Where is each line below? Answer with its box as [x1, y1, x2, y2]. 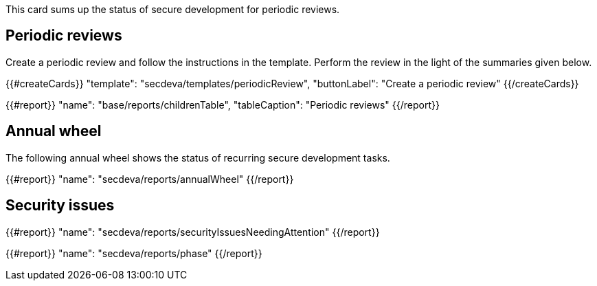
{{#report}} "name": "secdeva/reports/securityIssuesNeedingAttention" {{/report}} [5, 225, 380, 238]
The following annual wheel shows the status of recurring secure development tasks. [5, 151, 390, 164]
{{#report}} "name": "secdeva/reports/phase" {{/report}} [5, 247, 262, 259]
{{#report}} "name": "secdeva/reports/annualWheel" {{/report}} [5, 173, 294, 185]
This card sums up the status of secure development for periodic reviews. [5, 3, 340, 15]
